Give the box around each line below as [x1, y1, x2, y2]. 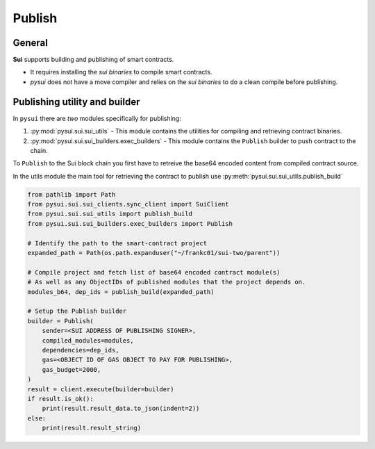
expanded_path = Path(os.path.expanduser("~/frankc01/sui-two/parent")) [27, 249, 281, 257]
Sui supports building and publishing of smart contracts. [12, 56, 174, 64]
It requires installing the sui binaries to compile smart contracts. [30, 68, 212, 76]
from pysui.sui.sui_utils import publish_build [27, 210, 192, 218]
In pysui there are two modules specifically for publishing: [12, 114, 182, 122]
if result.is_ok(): [27, 395, 94, 402]
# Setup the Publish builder [27, 307, 127, 316]
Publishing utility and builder [12, 96, 140, 108]
